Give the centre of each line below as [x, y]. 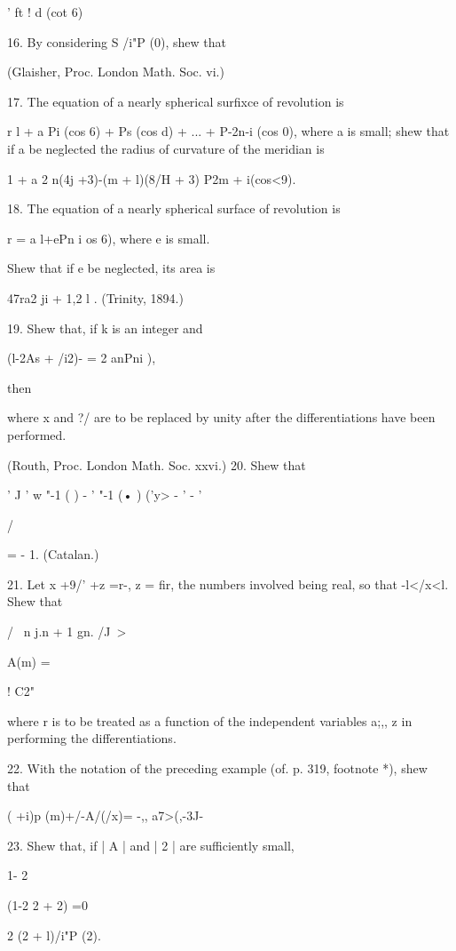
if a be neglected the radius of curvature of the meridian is [166, 148]
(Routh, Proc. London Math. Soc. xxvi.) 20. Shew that [157, 464]
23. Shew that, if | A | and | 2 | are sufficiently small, [151, 845]
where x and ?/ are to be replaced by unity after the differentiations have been [221, 417]
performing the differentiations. [92, 738]
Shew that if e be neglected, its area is [111, 268]
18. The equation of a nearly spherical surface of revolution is [174, 208]
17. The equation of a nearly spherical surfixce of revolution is [176, 101]
